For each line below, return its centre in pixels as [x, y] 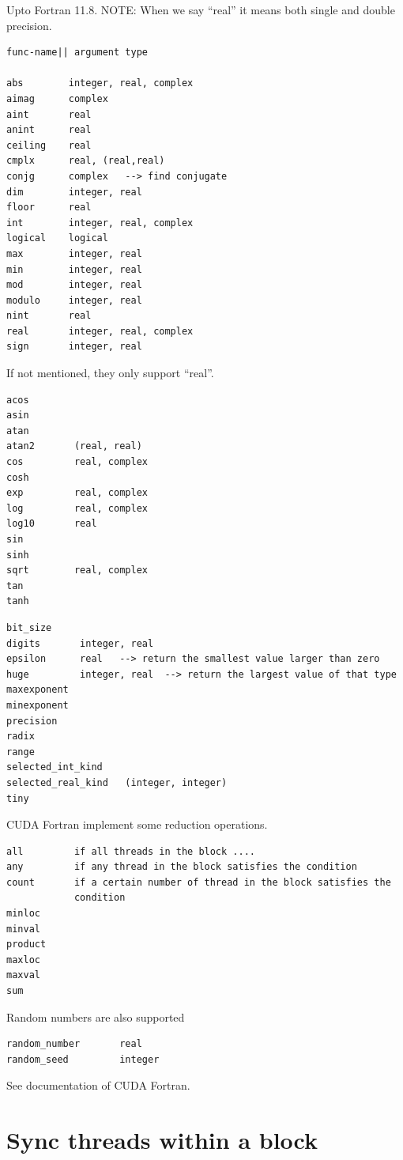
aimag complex [57, 98]
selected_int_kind [55, 767]
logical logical [57, 238]
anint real [49, 130]
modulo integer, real [74, 300]
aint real [49, 114]
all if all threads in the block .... [131, 851]
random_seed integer [83, 1059]
